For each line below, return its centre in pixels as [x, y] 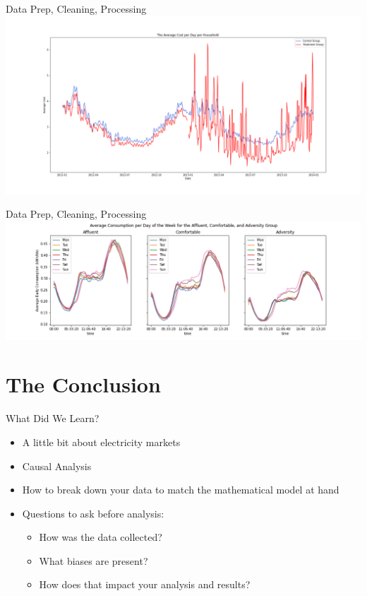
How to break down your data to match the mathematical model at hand [181, 490]
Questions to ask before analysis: [93, 513]
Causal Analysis [57, 466]
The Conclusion [83, 384]
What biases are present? [94, 560]
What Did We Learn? [53, 418]
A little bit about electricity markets [101, 442]
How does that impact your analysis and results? [145, 584]
